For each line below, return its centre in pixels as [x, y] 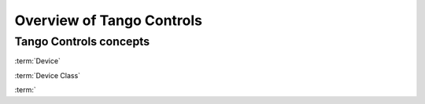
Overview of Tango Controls [108, 20]
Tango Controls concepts [82, 41]
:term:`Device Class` [48, 75]
